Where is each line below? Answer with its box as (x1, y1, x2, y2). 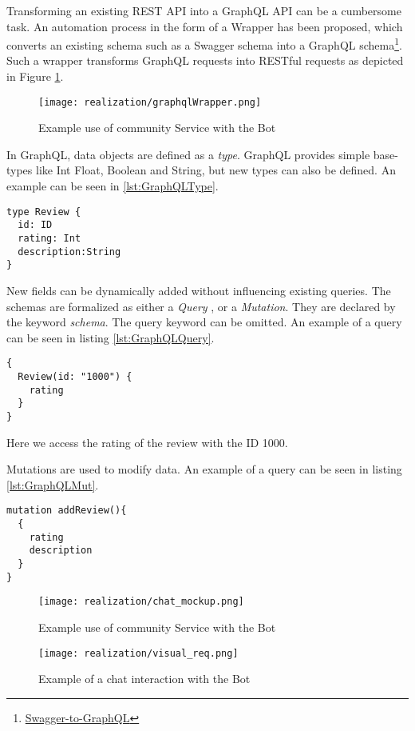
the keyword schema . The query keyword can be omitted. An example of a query (6, 314, 402, 330)
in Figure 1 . (6, 68, 64, 85)
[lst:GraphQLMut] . (6, 476, 99, 493)
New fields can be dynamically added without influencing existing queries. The (6, 282, 391, 298)
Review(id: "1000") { (18, 370, 132, 382)
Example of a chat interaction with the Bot (38, 670, 251, 687)
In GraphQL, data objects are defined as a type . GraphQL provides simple (6, 146, 370, 162)
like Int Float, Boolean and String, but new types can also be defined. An (36, 162, 396, 178)
